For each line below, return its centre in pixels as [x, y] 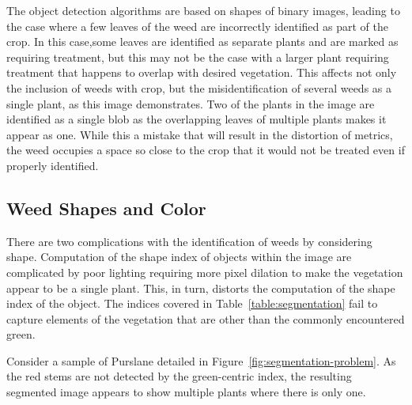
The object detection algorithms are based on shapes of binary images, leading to [203, 10]
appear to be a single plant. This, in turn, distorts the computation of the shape [201, 288]
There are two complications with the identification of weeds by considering [189, 241]
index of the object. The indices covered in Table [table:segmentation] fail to [192, 303]
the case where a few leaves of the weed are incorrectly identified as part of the [197, 26]
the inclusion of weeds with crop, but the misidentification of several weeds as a [199, 87]
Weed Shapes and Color [106, 208]
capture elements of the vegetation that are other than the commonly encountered [206, 318]
